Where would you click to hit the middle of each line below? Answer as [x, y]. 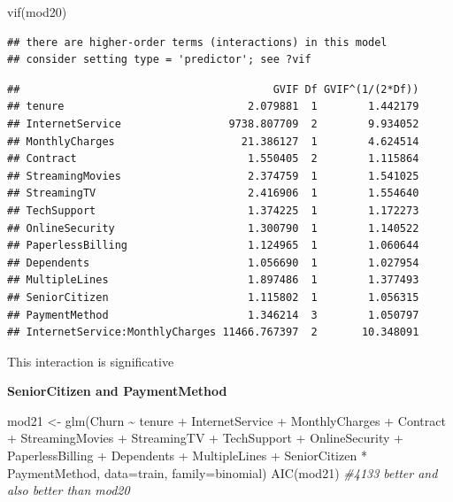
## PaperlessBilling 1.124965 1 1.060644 [213, 246]
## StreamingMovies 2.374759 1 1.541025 [213, 176]
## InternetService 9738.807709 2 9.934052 [213, 124]
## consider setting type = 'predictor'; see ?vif [159, 60]
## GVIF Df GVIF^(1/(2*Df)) [213, 89]
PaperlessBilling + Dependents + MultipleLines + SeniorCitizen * [187, 456]
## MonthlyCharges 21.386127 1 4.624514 [213, 141]
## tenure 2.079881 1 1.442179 [213, 107]
